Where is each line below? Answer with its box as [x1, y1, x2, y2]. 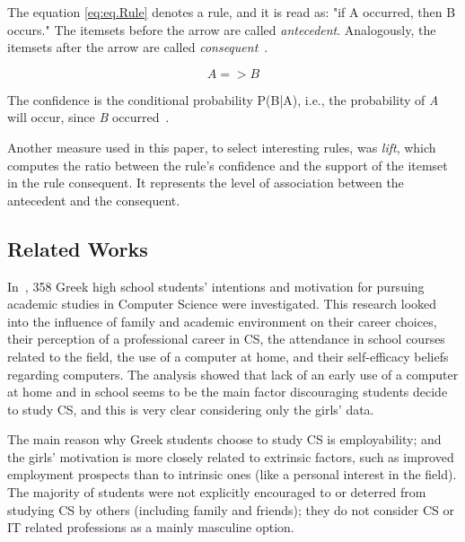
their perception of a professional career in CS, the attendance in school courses [7, 329, 445, 348]
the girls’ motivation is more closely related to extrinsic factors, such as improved [7, 447, 454, 466]
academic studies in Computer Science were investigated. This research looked [7, 294, 437, 313]
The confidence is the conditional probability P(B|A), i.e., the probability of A [7, 90, 439, 109]
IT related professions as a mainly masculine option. [7, 518, 294, 537]
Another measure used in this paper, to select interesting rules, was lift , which [7, 137, 436, 156]
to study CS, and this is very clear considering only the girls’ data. [7, 399, 374, 418]
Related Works [7, 234, 148, 262]
